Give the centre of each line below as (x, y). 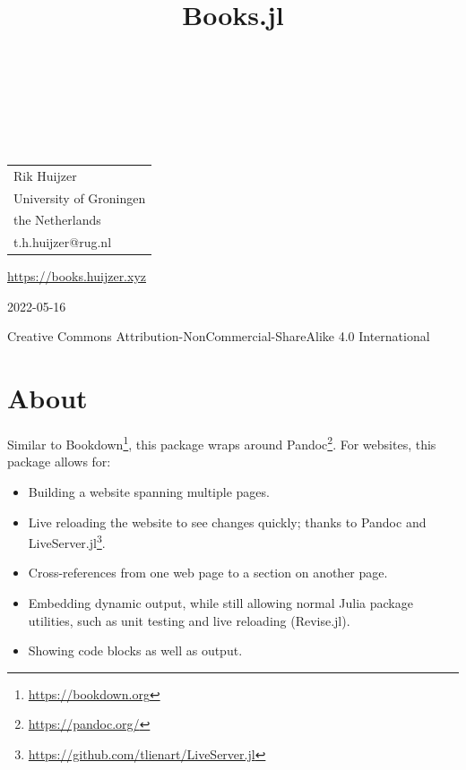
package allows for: (59, 462)
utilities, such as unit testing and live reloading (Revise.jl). (189, 620)
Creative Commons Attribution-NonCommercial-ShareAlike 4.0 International (219, 336)
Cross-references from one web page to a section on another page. (208, 573)
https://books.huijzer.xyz (77, 276)
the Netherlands (57, 220)
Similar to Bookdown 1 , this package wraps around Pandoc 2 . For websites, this (222, 443)
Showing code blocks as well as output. (135, 650)
